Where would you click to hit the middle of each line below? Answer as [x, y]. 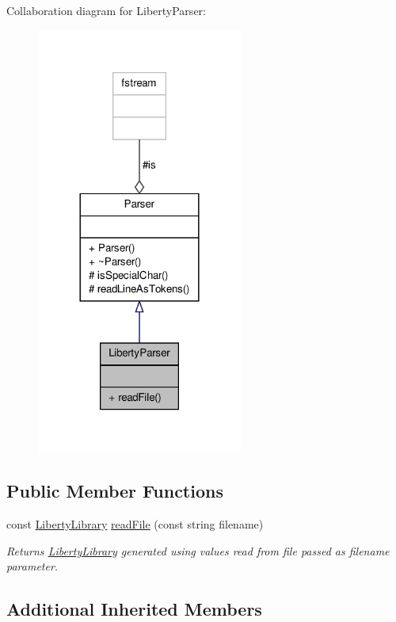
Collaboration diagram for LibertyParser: [106, 10]
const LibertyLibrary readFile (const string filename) [135, 524]
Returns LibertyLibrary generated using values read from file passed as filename [198, 550]
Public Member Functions [115, 491]
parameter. [32, 566]
